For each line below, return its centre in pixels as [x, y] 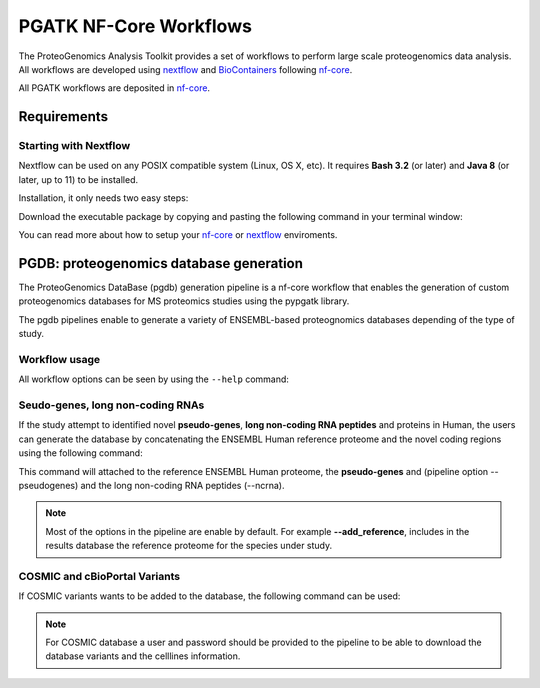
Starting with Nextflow [74, 146]
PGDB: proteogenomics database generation [161, 263]
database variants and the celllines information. [143, 656]
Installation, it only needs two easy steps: [103, 198]
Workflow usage [59, 359]
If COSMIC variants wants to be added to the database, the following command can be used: [209, 596]
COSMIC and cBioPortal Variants [99, 576]
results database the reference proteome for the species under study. [189, 546]
